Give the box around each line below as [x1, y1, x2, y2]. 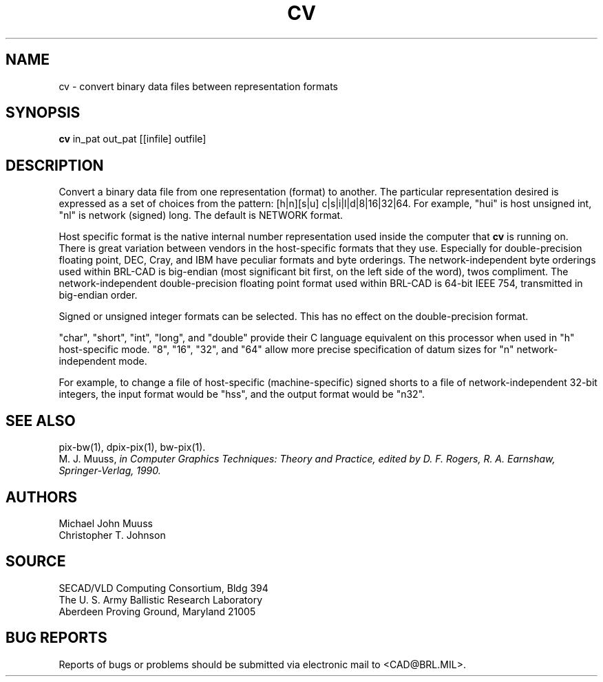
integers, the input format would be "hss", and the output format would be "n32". [59, 388, 425, 401]
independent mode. [59, 355, 147, 367]
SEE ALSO [6, 412, 76, 429]
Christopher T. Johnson [59, 529, 166, 541]
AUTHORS [6, 488, 78, 506]
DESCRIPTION [6, 156, 104, 174]
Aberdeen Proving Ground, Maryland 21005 [59, 605, 256, 617]
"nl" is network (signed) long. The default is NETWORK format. [59, 209, 343, 222]
